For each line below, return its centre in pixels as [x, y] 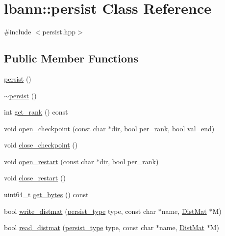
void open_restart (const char [49, 161]
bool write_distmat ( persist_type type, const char [80, 211]
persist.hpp [59, 32]
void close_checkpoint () [41, 145]
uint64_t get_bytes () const [46, 194]
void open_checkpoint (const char [55, 128]
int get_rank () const [36, 112]
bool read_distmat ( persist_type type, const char [79, 227]
